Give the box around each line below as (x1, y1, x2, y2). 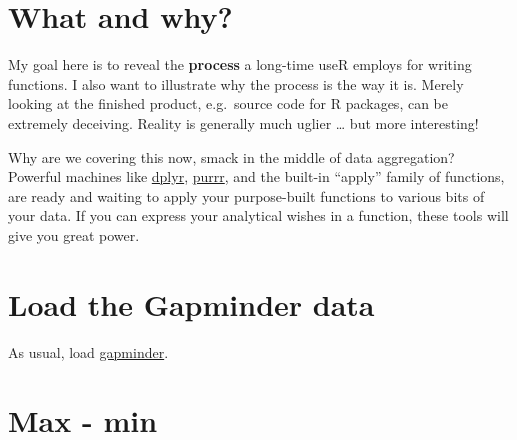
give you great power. (8, 224, 140, 245)
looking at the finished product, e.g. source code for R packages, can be (8, 93, 448, 114)
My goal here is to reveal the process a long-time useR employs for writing (8, 54, 472, 75)
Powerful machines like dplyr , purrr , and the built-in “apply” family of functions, (8, 166, 505, 187)
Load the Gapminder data (8, 283, 375, 324)
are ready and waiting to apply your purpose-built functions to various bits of (8, 185, 485, 206)
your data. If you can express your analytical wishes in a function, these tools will (8, 205, 509, 226)
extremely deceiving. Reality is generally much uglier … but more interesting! (8, 112, 479, 133)
